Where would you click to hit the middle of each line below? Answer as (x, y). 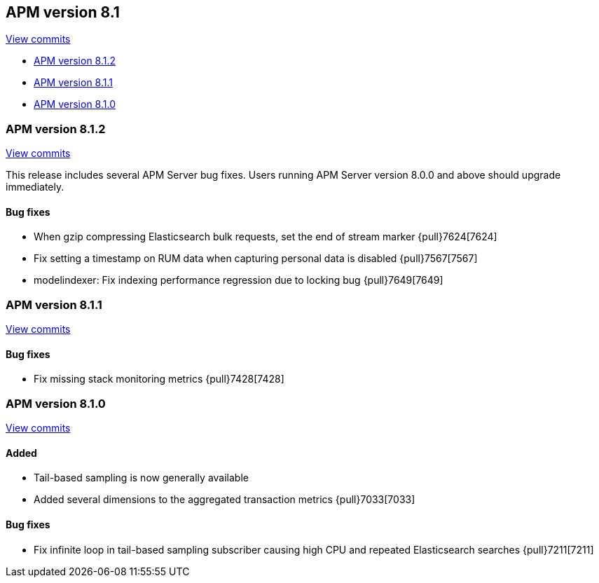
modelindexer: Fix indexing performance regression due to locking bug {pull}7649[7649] (239, 280)
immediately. (35, 187)
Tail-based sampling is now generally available (141, 478)
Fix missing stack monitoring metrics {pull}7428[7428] (159, 379)
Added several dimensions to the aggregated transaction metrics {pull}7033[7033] (225, 500)
